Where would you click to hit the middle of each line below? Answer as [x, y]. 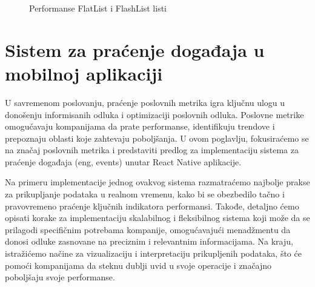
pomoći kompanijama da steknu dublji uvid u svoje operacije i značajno [138, 265]
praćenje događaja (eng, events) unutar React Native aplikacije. [123, 161]
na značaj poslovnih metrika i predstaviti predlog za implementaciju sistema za [152, 150]
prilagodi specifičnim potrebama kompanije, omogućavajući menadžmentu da [148, 229]
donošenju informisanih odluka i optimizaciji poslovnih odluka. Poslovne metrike [154, 114]
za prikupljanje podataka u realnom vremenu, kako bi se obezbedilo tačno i [145, 194]
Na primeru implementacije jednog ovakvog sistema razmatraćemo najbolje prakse [157, 182]
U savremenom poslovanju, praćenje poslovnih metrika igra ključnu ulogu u [145, 102]
